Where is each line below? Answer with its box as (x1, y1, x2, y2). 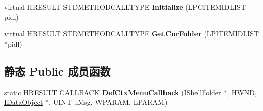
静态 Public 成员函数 (4, 63, 111, 79)
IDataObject (4, 97, 43, 107)
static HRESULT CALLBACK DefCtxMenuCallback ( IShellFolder (4, 87, 221, 97)
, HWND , (227, 87, 257, 97)
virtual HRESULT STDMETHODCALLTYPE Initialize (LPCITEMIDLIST (4, 2, 246, 12)
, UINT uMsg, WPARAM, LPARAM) (49, 97, 168, 107)
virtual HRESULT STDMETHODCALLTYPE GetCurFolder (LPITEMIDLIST (4, 28, 259, 39)
